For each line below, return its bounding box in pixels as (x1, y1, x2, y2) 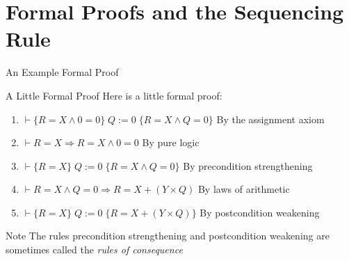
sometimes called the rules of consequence (6, 242, 183, 257)
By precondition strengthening (183, 158, 313, 173)
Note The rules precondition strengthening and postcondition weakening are (6, 228, 330, 243)
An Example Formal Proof (6, 65, 119, 79)
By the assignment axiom (216, 111, 325, 126)
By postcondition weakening (200, 205, 320, 219)
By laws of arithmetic (197, 182, 290, 196)
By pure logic (142, 135, 200, 150)
